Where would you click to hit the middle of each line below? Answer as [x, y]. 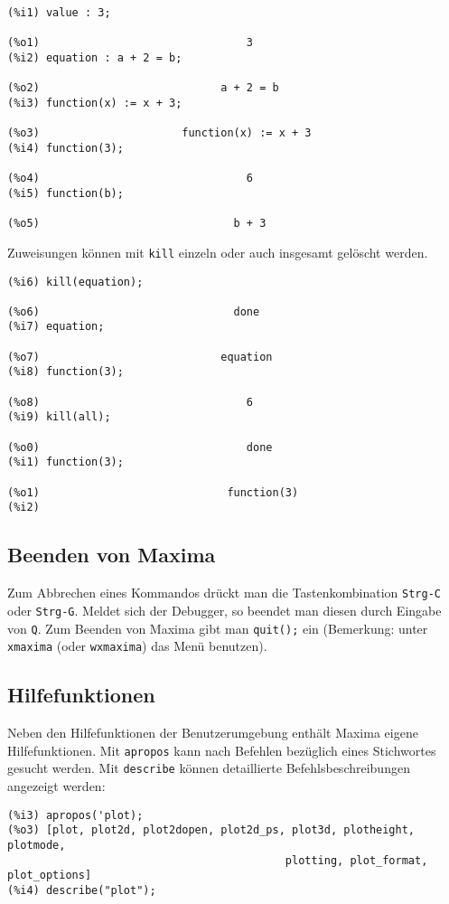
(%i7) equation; [56, 327]
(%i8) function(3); [65, 372]
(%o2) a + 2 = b [143, 88]
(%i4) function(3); [65, 148]
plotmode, [37, 845]
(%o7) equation [140, 357]
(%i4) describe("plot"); [82, 890]
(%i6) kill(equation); [75, 282]
